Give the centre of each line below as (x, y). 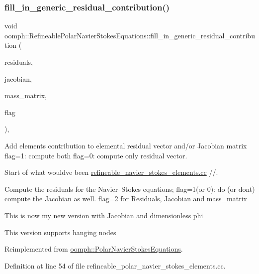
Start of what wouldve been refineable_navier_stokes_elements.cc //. (111, 172)
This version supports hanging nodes (60, 232)
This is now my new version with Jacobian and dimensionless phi (104, 215)
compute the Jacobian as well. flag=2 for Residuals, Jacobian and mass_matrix (126, 199)
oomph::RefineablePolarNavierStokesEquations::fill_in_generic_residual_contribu (130, 35)
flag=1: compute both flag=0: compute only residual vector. (96, 155)
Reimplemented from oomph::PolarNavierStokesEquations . (94, 249)
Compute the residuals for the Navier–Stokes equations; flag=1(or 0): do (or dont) (130, 189)
